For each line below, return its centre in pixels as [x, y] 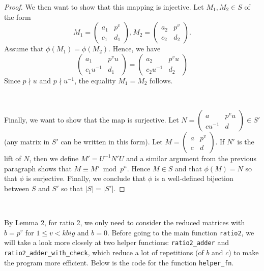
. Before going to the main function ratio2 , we [181, 232]
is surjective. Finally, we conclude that [86, 178]
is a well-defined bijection [194, 178]
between [17, 188]
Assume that [24, 49]
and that [188, 168]
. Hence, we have [135, 49]
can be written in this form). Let [112, 141]
